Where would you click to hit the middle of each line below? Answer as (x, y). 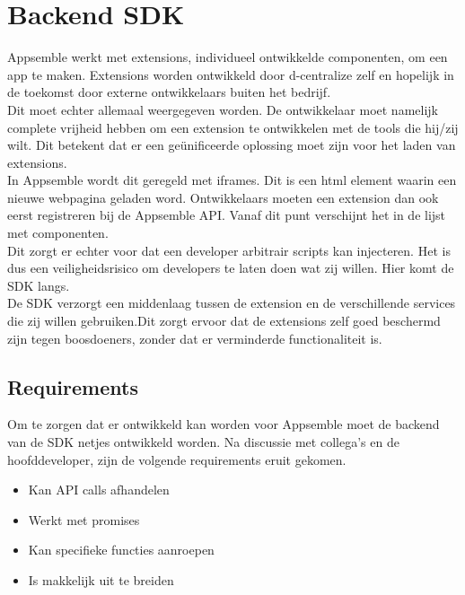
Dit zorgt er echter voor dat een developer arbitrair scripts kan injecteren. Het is (229, 250)
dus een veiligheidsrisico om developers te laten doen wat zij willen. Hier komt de (231, 268)
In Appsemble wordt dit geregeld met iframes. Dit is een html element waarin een (232, 180)
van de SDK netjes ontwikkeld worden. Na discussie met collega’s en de (203, 442)
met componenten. (58, 233)
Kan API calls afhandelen (99, 490)
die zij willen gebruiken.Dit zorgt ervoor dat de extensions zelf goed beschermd (224, 321)
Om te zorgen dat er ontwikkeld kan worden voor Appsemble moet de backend (224, 424)
